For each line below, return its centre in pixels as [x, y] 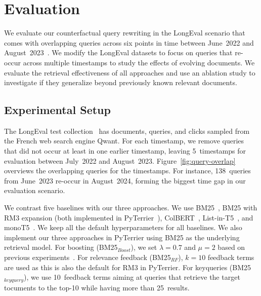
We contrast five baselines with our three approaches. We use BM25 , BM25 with [131, 208]
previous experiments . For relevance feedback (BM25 [88, 257]
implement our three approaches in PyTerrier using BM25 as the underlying [122, 237]
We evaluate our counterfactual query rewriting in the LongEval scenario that [125, 33]
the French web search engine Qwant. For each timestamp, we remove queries [124, 141]
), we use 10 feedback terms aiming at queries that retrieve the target [132, 277]
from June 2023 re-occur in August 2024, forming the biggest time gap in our [125, 180]
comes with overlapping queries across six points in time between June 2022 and [129, 42]
